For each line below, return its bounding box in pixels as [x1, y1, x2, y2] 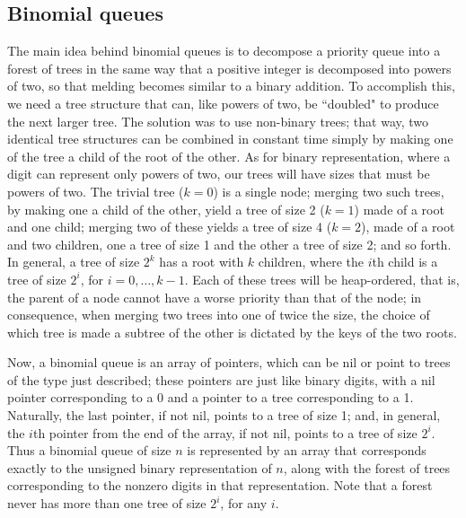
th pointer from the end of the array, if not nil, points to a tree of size [32, 423, 418, 442]
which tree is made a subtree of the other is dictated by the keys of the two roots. [7, 322, 457, 341]
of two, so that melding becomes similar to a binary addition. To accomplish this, [7, 76, 456, 95]
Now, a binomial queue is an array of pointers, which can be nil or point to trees [7, 353, 451, 372]
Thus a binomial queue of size [7, 441, 171, 460]
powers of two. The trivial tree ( [7, 181, 184, 200]
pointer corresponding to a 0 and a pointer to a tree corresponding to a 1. [7, 388, 414, 407]
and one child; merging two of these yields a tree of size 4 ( [7, 217, 332, 236]
